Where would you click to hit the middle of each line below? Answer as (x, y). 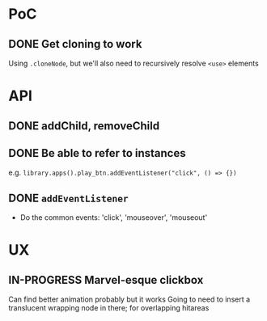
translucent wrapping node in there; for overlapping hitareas (109, 308)
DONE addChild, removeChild (84, 126)
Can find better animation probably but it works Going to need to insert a (129, 299)
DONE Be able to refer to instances (97, 153)
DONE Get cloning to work (75, 44)
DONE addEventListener (68, 198)
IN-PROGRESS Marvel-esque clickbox (106, 280)
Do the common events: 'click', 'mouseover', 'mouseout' (114, 218)
